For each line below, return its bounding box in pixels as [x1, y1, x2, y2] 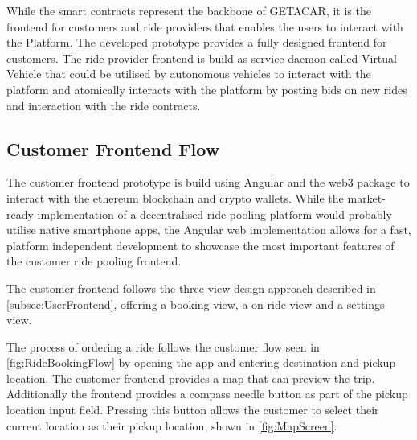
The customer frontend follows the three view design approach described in [6, 279, 376, 296]
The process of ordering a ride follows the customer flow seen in [6, 338, 320, 355]
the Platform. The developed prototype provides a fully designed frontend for [6, 34, 387, 51]
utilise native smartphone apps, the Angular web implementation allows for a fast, [6, 221, 411, 238]
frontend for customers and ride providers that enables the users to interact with [6, 18, 403, 35]
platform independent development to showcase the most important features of [6, 236, 395, 253]
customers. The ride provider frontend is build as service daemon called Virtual [6, 49, 397, 66]
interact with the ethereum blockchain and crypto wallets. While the [6, 189, 344, 206]
